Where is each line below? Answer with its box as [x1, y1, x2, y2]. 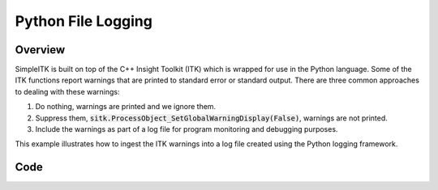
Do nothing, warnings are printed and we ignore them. [35, 102, 217, 112]
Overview [15, 43, 66, 57]
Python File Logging [15, 12, 153, 30]
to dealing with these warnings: [15, 87, 120, 96]
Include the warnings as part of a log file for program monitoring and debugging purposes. [35, 125, 338, 134]
